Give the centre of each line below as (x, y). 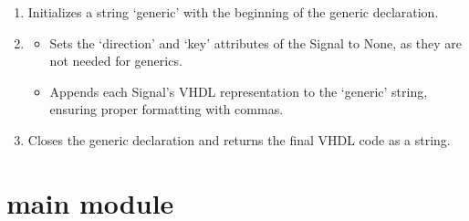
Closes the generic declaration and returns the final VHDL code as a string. (239, 139)
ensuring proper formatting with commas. (167, 109)
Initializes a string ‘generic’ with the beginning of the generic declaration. (233, 12)
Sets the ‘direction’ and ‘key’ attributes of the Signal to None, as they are (256, 42)
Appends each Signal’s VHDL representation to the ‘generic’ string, (239, 91)
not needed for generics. (116, 61)
